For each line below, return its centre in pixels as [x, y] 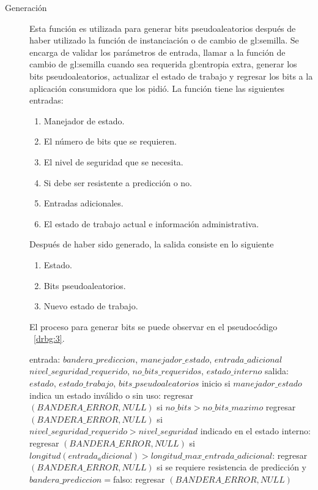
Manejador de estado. [84, 120]
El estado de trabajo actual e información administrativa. [151, 223]
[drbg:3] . [49, 338]
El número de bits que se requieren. [110, 141]
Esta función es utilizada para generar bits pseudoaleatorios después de [163, 28]
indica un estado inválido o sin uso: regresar [111, 395]
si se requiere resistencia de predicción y [232, 467]
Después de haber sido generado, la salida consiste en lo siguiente [152, 244]
